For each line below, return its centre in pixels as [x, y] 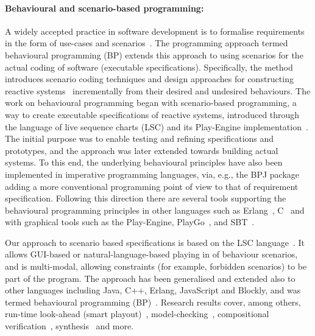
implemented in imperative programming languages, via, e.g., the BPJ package [152, 174]
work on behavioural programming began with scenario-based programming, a [151, 103]
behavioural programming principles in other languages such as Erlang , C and [155, 210]
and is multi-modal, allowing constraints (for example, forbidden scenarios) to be [156, 266]
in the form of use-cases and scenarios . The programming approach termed [147, 43]
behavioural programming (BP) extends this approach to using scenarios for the [154, 54]
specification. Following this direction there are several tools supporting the [146, 198]
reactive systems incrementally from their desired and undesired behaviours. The [158, 90]
